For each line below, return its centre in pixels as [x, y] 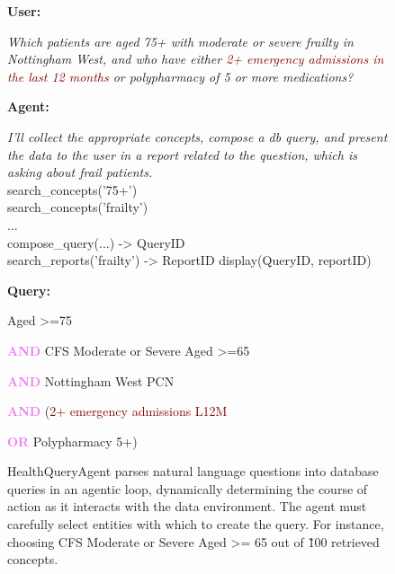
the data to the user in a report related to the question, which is [182, 154]
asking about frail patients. [80, 172]
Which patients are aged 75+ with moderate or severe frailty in [180, 41]
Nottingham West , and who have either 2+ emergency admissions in [196, 59]
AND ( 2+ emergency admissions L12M [117, 411]
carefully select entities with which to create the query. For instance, [196, 524]
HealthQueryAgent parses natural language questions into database [193, 471]
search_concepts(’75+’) [72, 189]
